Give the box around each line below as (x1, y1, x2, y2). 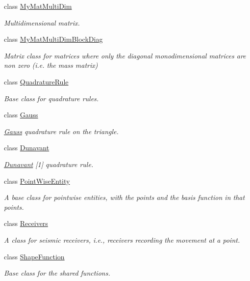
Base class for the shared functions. (4, 268, 110, 278)
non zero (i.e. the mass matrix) (4, 60, 98, 70)
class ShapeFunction (4, 251, 65, 261)
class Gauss (4, 110, 38, 120)
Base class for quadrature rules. (4, 93, 99, 103)
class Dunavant (4, 142, 50, 153)
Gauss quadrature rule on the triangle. (4, 126, 119, 136)
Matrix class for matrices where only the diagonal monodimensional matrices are (4, 50, 246, 60)
